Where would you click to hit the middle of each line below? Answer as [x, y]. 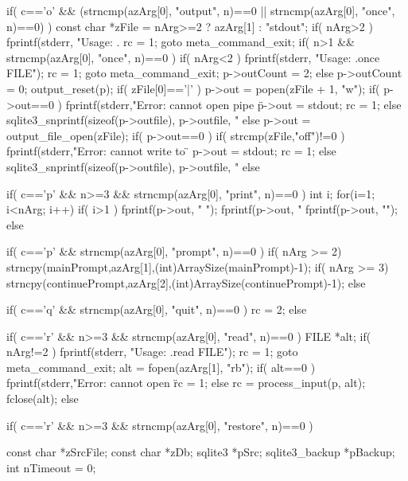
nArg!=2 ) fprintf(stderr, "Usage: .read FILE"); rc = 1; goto [152, 352]
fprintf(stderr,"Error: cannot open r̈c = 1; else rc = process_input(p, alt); [186, 383]
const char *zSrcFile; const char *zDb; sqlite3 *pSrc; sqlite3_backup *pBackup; [201, 452]
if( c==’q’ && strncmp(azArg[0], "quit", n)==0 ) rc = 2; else [157, 309]
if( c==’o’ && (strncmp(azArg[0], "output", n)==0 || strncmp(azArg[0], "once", [201, 10]
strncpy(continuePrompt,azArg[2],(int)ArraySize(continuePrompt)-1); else [186, 282]
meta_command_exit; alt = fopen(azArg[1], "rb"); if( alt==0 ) [161, 367]
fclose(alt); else [43, 399]
